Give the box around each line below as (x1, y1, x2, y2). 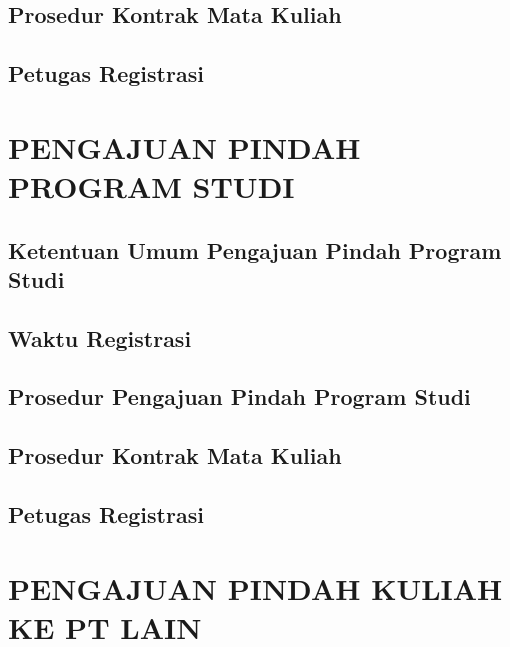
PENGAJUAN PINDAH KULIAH (8, 567, 503, 608)
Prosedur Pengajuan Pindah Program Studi (8, 381, 471, 412)
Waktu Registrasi (8, 322, 192, 353)
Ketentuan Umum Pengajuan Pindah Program (8, 234, 502, 265)
